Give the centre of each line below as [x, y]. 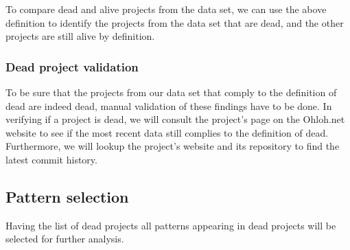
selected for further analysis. [65, 239]
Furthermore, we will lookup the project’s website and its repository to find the [173, 146]
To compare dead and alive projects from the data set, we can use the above [166, 9]
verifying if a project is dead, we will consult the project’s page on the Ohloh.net [175, 119]
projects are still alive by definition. [80, 36]
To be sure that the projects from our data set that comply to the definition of [171, 92]
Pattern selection [67, 196]
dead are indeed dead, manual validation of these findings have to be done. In [169, 105]
